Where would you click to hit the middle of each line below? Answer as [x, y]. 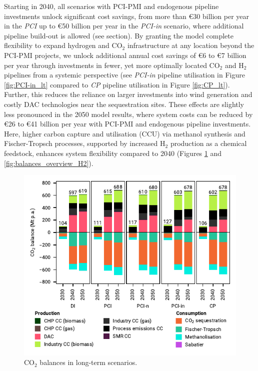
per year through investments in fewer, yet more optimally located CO [112, 65]
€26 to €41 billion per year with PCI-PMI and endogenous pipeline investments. [127, 124]
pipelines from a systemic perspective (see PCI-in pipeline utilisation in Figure [124, 75]
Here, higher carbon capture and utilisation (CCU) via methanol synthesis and [125, 133]
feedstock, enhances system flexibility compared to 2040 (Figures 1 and [113, 153]
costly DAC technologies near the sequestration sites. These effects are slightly [124, 104]
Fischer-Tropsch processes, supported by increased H [85, 143]
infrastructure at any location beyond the [191, 45]
